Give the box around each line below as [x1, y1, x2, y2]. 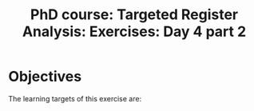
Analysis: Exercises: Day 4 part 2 [22, 22, 247, 41]
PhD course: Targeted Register [30, 6, 238, 24]
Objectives [8, 68, 82, 85]
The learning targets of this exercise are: [8, 93, 142, 103]
